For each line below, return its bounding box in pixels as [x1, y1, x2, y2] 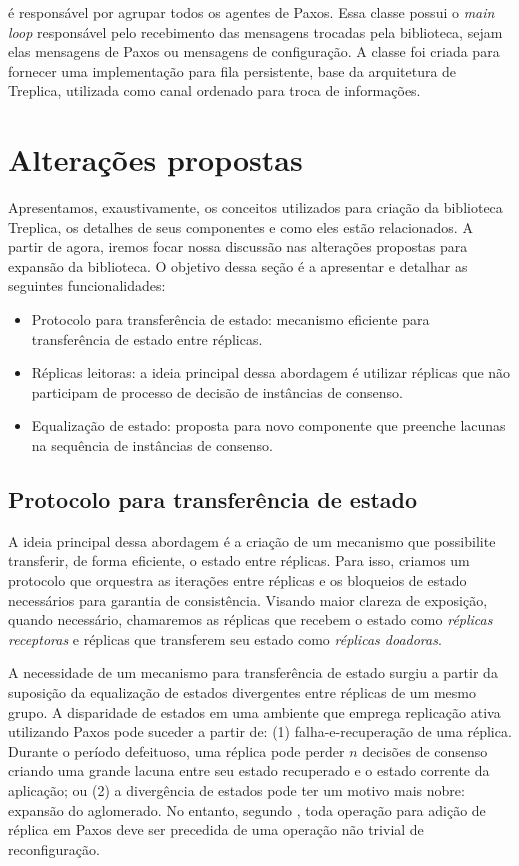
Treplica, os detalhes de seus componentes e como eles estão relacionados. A [8, 216, 473, 237]
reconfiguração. [8, 838, 100, 859]
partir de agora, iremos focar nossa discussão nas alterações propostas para [8, 236, 468, 257]
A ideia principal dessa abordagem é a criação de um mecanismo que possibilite [8, 530, 496, 551]
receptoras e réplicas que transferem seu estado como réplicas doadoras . [8, 628, 442, 649]
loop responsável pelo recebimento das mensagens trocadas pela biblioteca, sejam [8, 21, 503, 42]
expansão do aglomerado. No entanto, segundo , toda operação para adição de [8, 799, 486, 820]
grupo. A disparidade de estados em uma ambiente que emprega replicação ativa [8, 701, 501, 722]
